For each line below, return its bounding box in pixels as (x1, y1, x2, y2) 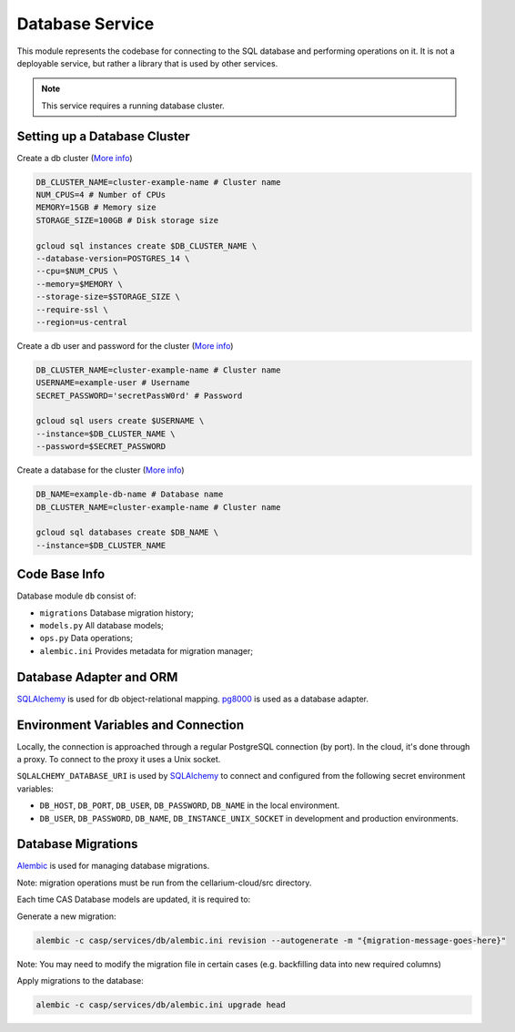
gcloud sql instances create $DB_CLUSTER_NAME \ (35, 240, 257, 250)
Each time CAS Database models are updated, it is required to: (16, 894, 251, 905)
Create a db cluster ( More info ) (16, 152, 133, 163)
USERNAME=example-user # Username (35, 378, 190, 388)
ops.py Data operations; (39, 633, 134, 644)
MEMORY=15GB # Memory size (35, 202, 157, 213)
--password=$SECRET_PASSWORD (35, 442, 167, 452)
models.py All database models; (39, 620, 164, 631)
